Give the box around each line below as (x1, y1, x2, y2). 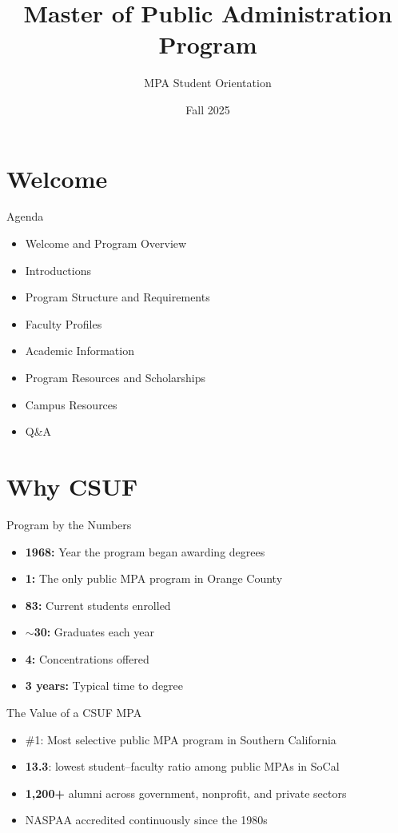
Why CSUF (6, 469, 138, 502)
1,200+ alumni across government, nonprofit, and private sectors (25, 784, 347, 801)
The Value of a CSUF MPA (6, 704, 142, 721)
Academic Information (25, 342, 134, 359)
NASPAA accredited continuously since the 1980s (25, 811, 268, 828)
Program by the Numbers (6, 516, 132, 532)
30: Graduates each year (34, 624, 154, 640)
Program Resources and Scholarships (25, 369, 206, 385)
